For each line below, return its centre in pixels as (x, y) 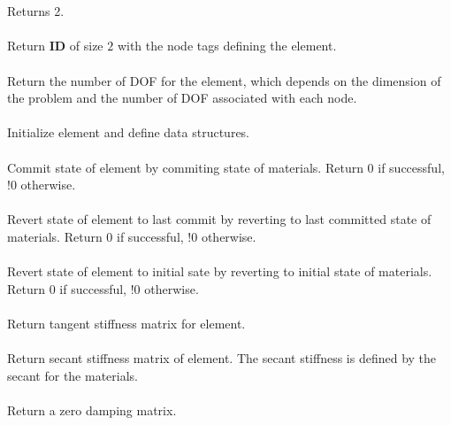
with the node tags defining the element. (227, 46)
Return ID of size (55, 46)
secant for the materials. (73, 375)
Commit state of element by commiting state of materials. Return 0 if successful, (226, 167)
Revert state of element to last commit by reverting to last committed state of (219, 219)
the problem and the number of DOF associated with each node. (182, 98)
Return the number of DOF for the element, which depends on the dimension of (224, 80)
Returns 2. (36, 11)
